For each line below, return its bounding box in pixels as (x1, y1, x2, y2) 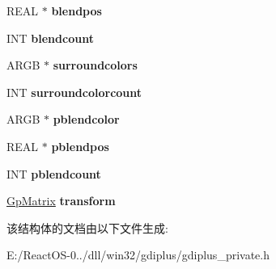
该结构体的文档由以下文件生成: (6, 219, 168, 236)
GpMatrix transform (6, 192, 116, 209)
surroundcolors (53, 57, 138, 74)
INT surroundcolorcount (6, 83, 142, 100)
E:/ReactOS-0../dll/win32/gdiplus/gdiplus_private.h (6, 246, 270, 263)
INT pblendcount (6, 165, 101, 182)
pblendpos (51, 137, 109, 154)
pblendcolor (53, 111, 120, 128)
